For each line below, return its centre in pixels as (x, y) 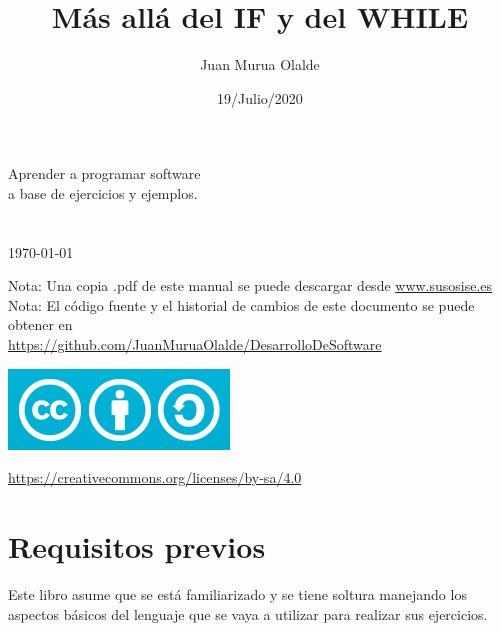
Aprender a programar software (104, 173)
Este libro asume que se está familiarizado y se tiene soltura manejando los (237, 593)
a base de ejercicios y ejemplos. (103, 192)
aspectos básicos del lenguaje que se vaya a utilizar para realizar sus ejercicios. (248, 613)
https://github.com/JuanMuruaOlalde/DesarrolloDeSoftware (195, 344)
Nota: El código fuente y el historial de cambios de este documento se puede (241, 304)
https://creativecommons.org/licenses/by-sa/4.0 (155, 477)
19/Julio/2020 (260, 97)
